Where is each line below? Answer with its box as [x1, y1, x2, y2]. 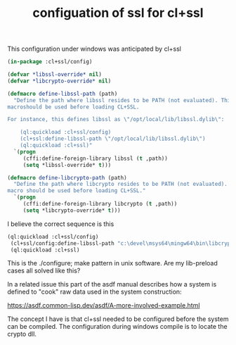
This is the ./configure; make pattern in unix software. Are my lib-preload [7, 259, 218, 268]
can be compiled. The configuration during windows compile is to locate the [7, 322, 228, 331]
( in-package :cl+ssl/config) [7, 58, 93, 65]
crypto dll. [7, 330, 37, 339]
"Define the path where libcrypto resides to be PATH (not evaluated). [13, 181, 228, 188]
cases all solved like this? [7, 266, 81, 275]
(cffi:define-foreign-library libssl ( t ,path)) [22, 155, 169, 162]
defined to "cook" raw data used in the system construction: [7, 287, 182, 296]
